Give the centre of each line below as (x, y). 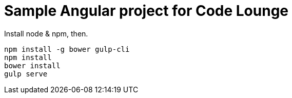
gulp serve (26, 74)
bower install (32, 65)
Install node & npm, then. (46, 33)
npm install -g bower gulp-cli (67, 49)
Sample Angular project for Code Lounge (147, 11)
